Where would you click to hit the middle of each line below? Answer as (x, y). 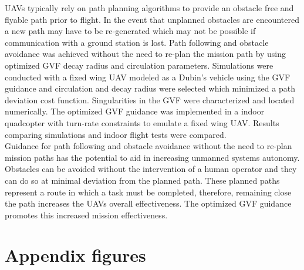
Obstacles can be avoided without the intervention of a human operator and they (151, 169)
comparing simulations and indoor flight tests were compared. (116, 134)
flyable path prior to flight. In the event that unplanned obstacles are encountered (152, 19)
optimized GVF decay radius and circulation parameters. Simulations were (139, 65)
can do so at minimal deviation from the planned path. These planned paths (142, 180)
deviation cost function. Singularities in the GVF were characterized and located (150, 99)
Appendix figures (75, 255)
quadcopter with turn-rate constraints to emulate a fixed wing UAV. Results (142, 122)
